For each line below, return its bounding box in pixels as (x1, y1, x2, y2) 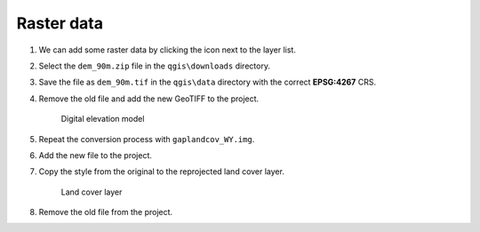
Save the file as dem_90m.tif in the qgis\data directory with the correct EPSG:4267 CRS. (38, 76, 377, 88)
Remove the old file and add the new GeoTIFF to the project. (38, 93, 260, 104)
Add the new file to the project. (38, 149, 153, 160)
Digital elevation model (60, 114, 145, 124)
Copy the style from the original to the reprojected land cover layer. (38, 166, 284, 177)
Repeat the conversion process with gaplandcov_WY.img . (38, 133, 255, 144)
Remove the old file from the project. (38, 207, 173, 218)
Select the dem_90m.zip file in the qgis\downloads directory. (38, 60, 271, 71)
